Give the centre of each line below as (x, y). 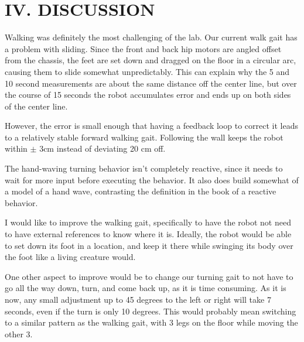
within (16, 148)
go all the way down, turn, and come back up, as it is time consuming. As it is (146, 288)
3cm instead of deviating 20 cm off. (103, 148)
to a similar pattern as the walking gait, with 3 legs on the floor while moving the (151, 322)
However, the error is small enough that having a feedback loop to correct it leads (151, 126)
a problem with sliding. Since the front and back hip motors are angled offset (143, 48)
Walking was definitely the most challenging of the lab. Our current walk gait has (151, 37)
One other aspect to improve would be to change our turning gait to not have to (149, 276)
